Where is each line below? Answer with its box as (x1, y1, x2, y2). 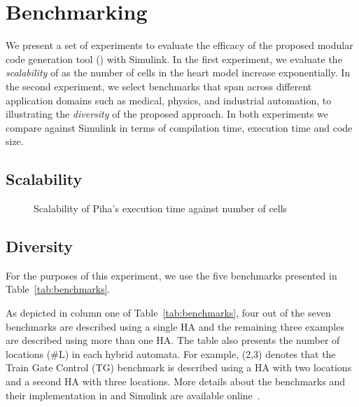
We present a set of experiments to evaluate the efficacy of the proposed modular (6, 38, 353, 53)
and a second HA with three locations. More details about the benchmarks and (6, 374, 345, 389)
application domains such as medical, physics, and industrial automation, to (6, 92, 332, 107)
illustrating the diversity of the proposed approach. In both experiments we (6, 106, 328, 121)
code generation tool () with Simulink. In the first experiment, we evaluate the (6, 51, 342, 66)
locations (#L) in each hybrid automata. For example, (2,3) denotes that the (6, 346, 336, 361)
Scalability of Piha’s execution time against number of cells (34, 201, 288, 216)
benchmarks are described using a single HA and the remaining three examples (6, 319, 344, 333)
